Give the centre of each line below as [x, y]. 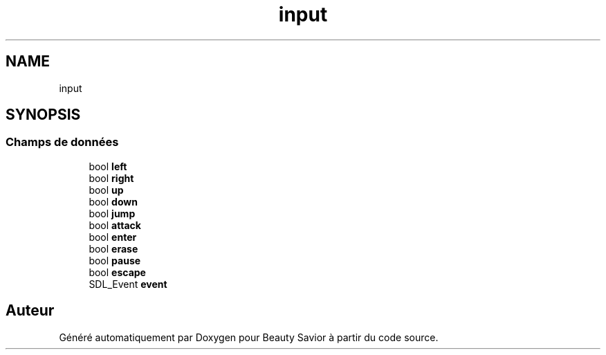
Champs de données [62, 142]
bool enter [113, 237]
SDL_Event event [128, 284]
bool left [108, 166]
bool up [106, 190]
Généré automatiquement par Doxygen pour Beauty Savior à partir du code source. [249, 337]
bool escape [117, 272]
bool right [111, 178]
